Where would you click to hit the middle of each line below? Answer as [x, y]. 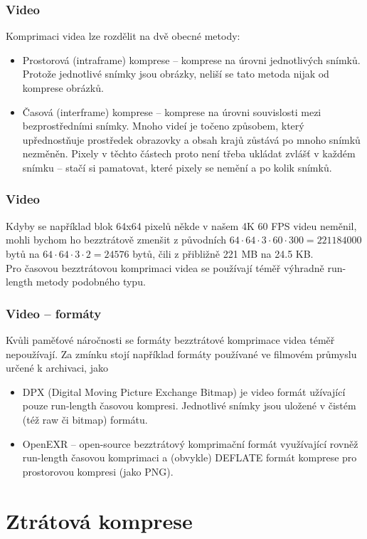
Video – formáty [54, 313]
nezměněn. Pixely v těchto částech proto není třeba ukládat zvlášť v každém [189, 153]
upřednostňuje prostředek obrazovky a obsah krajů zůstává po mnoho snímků [191, 139]
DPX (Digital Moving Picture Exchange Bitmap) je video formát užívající [184, 391]
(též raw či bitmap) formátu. [85, 419]
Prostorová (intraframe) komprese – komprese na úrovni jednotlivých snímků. [191, 59]
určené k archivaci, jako [57, 368]
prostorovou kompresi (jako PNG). [98, 471]
